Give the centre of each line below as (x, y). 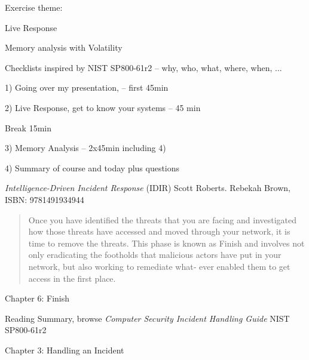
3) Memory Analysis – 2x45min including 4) (85, 148)
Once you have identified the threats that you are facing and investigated (163, 219)
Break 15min (28, 127)
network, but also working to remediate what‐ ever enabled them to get (159, 266)
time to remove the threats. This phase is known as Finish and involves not (166, 243)
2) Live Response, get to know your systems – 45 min (103, 107)
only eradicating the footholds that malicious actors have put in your (155, 255)
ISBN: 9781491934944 (45, 199)
